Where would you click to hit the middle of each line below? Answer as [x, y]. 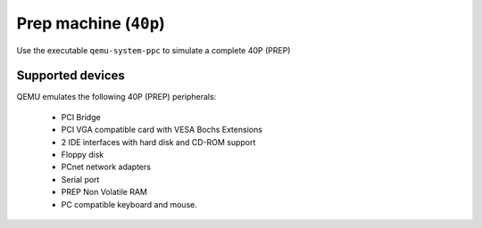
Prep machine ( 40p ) [91, 23]
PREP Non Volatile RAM [104, 192]
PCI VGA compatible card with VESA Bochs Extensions [162, 130]
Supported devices [71, 76]
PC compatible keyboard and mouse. [129, 204]
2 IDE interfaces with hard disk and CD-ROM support [158, 142]
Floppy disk [83, 155]
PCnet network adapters [106, 167]
